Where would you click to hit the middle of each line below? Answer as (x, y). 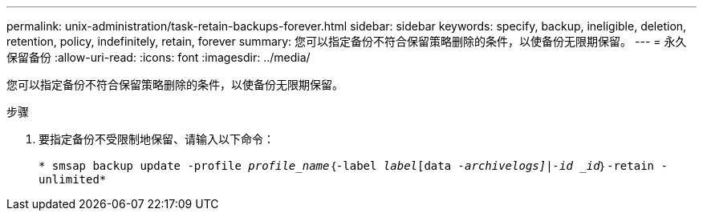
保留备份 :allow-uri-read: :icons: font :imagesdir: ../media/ (158, 57)
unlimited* (73, 179)
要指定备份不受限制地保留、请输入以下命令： (156, 139)
